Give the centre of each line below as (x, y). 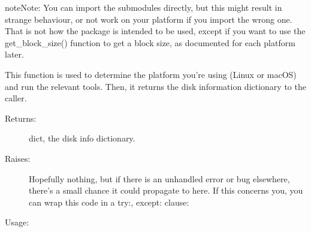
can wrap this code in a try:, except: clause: (109, 202)
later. (14, 54)
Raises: (18, 158)
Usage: (17, 222)
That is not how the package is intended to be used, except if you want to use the (155, 31)
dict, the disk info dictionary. (82, 138)
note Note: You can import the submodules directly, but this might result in (144, 7)
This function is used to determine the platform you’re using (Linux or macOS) (151, 74)
